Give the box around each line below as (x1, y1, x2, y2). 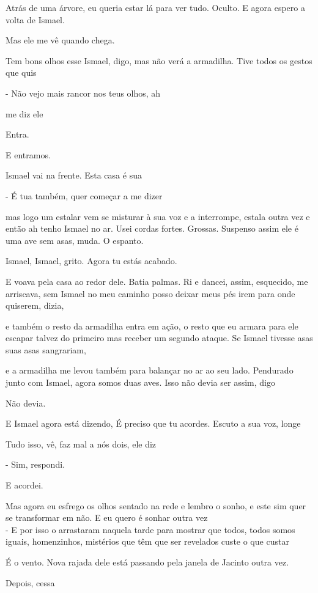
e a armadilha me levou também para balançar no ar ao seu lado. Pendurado (6, 364, 294, 377)
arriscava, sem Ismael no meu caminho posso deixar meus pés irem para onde (6, 287, 295, 300)
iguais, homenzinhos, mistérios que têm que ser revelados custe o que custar (6, 535, 289, 548)
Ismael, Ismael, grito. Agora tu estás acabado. (6, 254, 177, 267)
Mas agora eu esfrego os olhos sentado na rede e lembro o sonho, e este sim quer (6, 499, 306, 512)
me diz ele (6, 107, 43, 120)
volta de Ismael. (6, 13, 65, 26)
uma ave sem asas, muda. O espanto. (6, 234, 144, 246)
